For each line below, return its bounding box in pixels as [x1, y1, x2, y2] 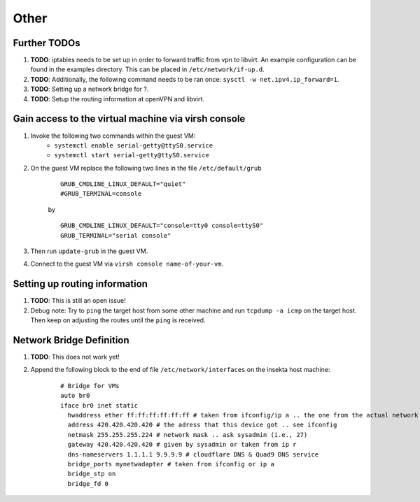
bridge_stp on [67, 470, 116, 478]
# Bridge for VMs [60, 382, 120, 389]
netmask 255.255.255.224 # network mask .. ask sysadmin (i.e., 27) [67, 431, 308, 438]
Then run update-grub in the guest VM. [30, 247, 148, 255]
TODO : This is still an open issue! [30, 296, 126, 305]
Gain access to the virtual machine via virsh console [13, 113, 246, 125]
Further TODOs [13, 37, 80, 49]
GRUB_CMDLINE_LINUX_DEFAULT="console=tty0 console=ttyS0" [60, 222, 264, 230]
